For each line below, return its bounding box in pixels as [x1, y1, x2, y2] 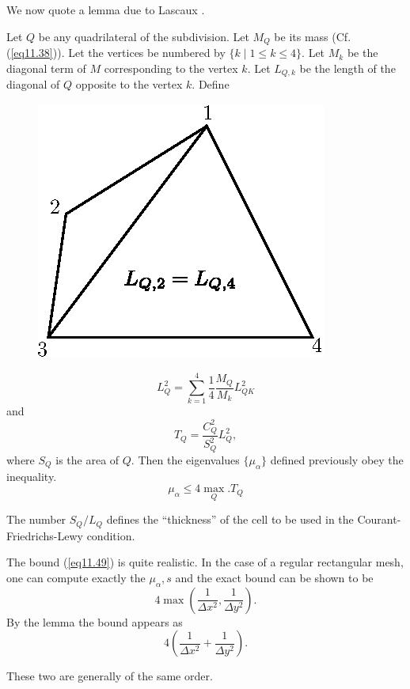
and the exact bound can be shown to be [175, 570, 374, 586]
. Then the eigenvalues [131, 451, 240, 468]
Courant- [357, 511, 401, 528]
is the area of [55, 451, 120, 468]
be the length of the [299, 59, 396, 76]
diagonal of [6, 76, 60, 93]
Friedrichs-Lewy [6, 527, 83, 543]
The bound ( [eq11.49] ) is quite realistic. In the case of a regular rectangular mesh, [6, 554, 404, 570]
